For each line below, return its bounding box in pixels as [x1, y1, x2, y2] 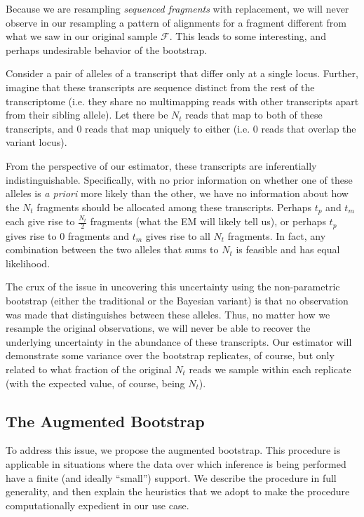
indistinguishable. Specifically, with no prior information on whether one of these [6, 172, 353, 187]
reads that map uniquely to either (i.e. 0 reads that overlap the [85, 121, 356, 135]
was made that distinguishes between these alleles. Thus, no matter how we [6, 307, 330, 321]
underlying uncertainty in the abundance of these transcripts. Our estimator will [6, 334, 352, 349]
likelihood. [6, 255, 50, 270]
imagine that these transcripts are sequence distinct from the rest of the [6, 79, 315, 94]
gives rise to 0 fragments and [6, 228, 130, 243]
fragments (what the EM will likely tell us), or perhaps [90, 214, 326, 229]
